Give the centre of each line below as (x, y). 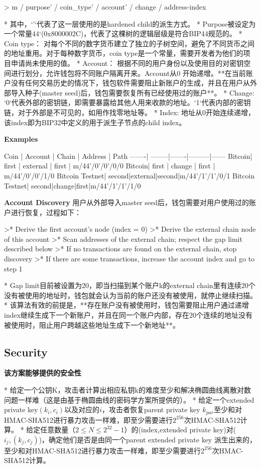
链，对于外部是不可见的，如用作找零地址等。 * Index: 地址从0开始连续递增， (130, 112)
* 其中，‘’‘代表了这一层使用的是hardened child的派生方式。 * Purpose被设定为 (130, 23)
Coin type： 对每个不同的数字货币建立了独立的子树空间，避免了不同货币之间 (129, 43)
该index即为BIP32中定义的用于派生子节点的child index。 (95, 122)
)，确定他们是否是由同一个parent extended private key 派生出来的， (148, 439)
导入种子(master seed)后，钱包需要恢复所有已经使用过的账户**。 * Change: (133, 92)
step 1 (13, 268)
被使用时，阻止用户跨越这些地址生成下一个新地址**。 (92, 324)
